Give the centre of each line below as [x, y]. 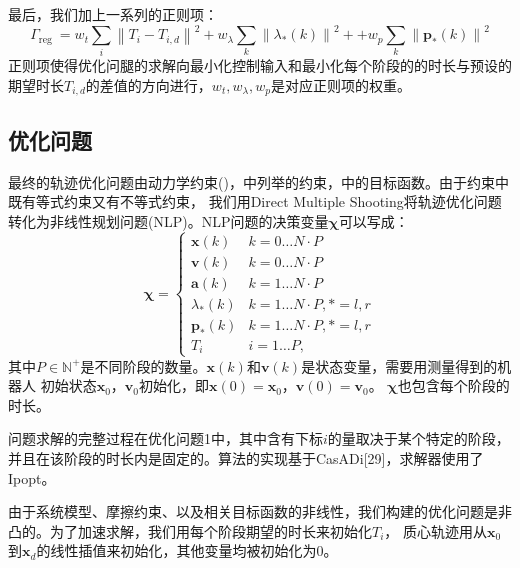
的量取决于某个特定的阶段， [418, 438]
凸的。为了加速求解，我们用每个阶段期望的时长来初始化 [190, 530]
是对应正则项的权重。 [340, 85]
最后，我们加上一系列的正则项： [113, 14]
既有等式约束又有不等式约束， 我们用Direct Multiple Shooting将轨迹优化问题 [255, 201]
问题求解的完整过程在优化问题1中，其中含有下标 [165, 438]
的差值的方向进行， [148, 85]
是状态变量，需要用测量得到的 [399, 365]
